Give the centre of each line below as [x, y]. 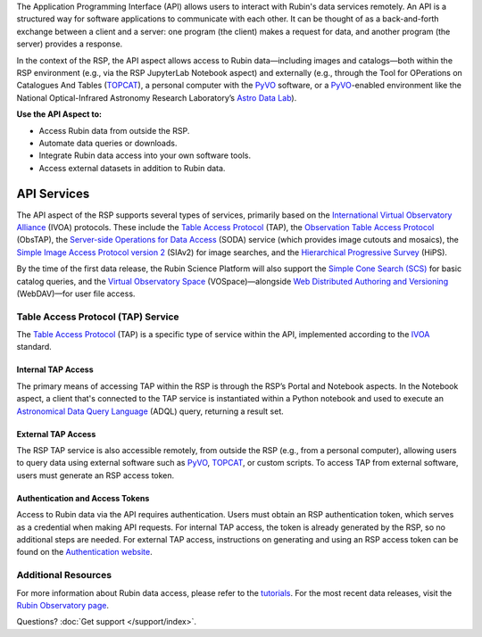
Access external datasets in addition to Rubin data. [132, 168]
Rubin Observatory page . [62, 605]
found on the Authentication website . [84, 552]
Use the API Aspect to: [59, 114]
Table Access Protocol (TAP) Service [98, 317]
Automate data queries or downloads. [108, 143]
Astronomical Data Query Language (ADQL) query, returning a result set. [150, 411]
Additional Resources [64, 575]
